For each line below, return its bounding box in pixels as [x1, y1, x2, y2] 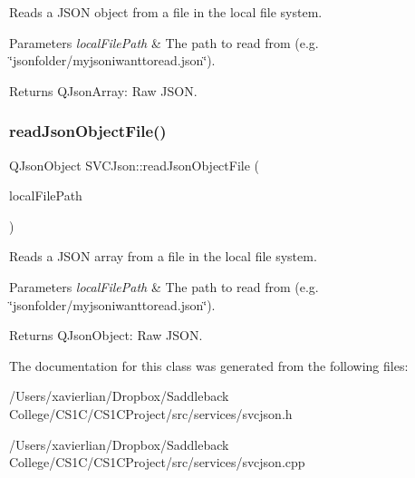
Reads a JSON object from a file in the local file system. [9, 3, 323, 21]
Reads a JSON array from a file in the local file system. [9, 247, 317, 266]
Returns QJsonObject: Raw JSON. [9, 326, 203, 345]
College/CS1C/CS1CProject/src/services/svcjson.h [9, 404, 293, 423]
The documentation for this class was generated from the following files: [9, 356, 409, 375]
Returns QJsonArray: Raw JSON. [9, 81, 198, 100]
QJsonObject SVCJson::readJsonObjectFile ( [9, 155, 260, 174]
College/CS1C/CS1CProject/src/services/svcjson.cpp [9, 453, 305, 472]
